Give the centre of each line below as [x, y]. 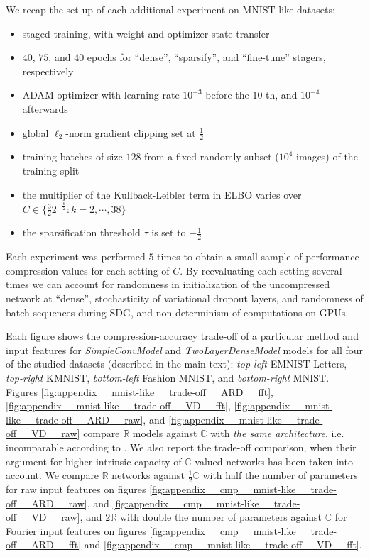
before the [227, 95]
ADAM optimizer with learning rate [101, 95]
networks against [148, 475]
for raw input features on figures [76, 489]
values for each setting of [115, 270]
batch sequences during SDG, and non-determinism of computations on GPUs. [177, 312]
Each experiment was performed [76, 257]
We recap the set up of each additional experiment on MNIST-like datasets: [170, 9]
